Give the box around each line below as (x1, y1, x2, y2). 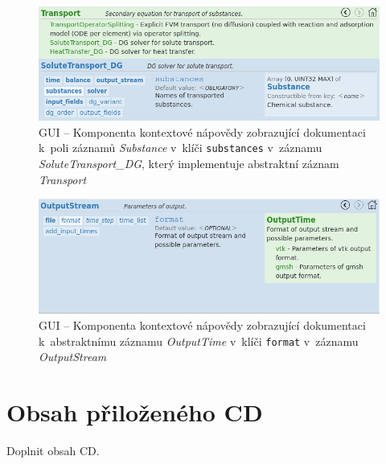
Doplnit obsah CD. (6, 441, 100, 458)
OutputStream (39, 348, 107, 365)
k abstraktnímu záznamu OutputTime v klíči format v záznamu (39, 332, 359, 349)
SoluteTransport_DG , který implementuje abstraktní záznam (39, 154, 339, 171)
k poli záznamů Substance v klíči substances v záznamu (39, 139, 322, 156)
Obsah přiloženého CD (6, 395, 263, 428)
